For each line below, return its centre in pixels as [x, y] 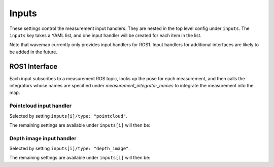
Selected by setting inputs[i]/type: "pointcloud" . [68, 116]
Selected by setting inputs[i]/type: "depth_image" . [70, 148]
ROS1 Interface [33, 66]
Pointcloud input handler [41, 106]
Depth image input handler [43, 138]
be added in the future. [33, 52]
